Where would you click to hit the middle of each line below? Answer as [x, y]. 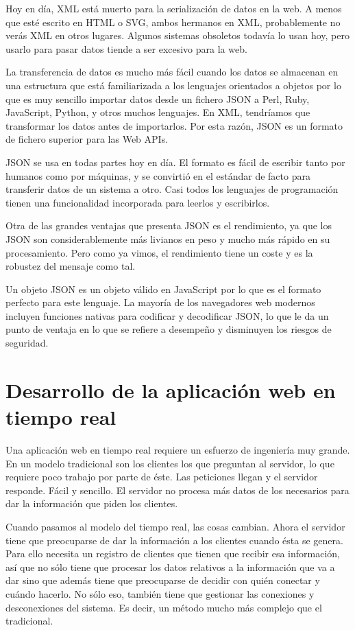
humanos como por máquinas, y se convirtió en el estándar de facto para [158, 175]
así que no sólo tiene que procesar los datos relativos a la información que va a [170, 567]
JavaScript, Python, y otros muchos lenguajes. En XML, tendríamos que [158, 112]
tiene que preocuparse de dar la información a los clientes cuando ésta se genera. [174, 540]
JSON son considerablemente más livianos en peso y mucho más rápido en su [168, 238]
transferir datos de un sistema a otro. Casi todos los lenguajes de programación [172, 189]
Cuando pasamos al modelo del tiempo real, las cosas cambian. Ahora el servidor [175, 526]
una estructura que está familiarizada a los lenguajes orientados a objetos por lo [173, 85]
